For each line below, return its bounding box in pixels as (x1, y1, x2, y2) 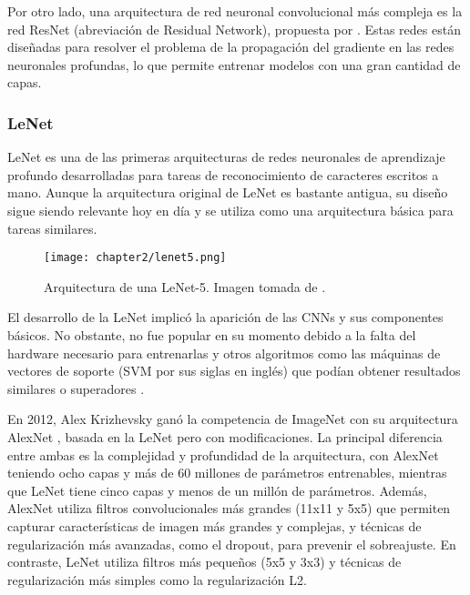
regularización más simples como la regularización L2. (7, 570, 307, 589)
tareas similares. (7, 218, 97, 237)
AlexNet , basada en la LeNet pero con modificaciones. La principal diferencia (7, 427, 443, 446)
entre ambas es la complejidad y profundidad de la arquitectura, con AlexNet (7, 445, 439, 464)
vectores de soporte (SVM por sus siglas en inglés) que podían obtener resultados (7, 361, 461, 380)
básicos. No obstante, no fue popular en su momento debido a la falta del (7, 326, 416, 344)
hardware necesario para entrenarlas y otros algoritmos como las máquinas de (7, 343, 441, 362)
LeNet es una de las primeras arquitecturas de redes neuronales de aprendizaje (7, 147, 445, 166)
